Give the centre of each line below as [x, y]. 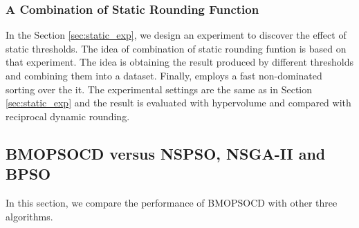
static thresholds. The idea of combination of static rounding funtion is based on [176, 48]
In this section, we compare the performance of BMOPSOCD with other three [172, 202]
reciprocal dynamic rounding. [68, 116]
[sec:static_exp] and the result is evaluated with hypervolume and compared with [178, 103]
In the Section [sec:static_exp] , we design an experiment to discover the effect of [176, 35]
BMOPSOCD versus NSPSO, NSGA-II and [166, 153]
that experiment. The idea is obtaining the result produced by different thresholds [179, 62]
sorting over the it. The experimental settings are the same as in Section [159, 89]
